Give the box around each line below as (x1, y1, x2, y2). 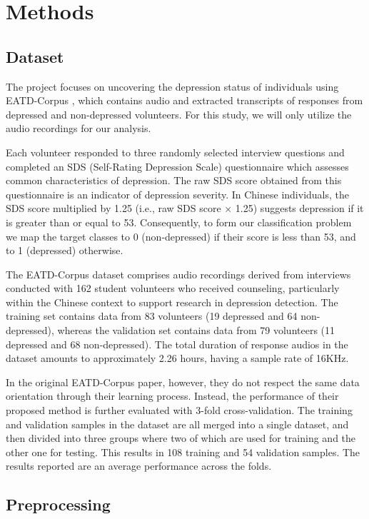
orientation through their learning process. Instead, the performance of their (6, 388, 339, 403)
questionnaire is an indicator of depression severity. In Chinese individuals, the (6, 186, 350, 201)
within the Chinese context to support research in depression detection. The (6, 294, 338, 309)
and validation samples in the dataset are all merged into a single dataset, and (6, 416, 349, 431)
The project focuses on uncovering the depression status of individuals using (6, 79, 339, 94)
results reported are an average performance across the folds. (6, 458, 272, 473)
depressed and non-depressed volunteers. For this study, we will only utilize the (6, 106, 352, 121)
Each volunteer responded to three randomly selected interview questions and (6, 144, 345, 159)
